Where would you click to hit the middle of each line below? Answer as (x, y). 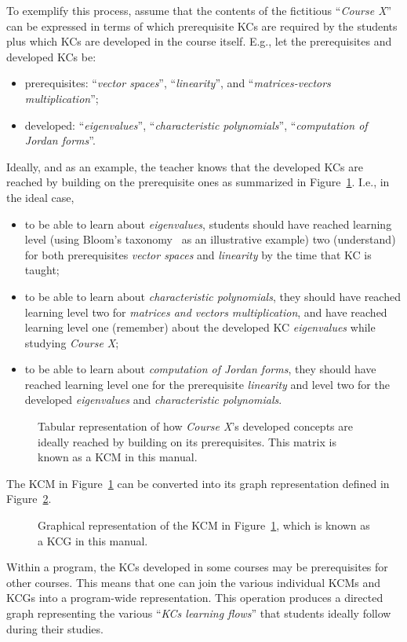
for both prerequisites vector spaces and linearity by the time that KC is (198, 254)
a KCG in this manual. (93, 540)
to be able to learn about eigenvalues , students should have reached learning (208, 224)
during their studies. (55, 628)
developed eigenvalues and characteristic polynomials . (153, 400)
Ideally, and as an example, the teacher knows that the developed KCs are (185, 166)
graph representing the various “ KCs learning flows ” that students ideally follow (199, 613)
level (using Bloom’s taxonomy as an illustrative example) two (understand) (210, 239)
